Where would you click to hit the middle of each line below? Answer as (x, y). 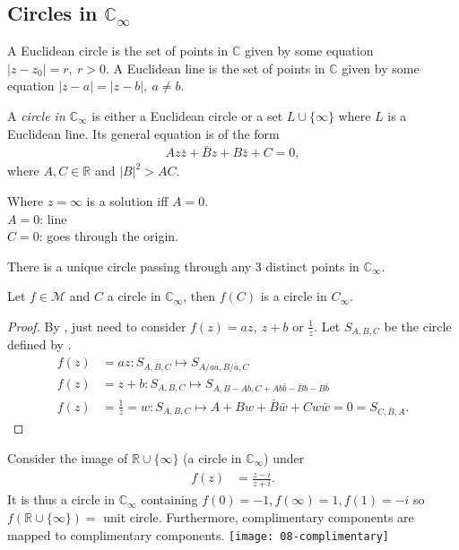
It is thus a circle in (61, 499)
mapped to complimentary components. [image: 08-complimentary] (199, 534)
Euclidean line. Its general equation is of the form (143, 133)
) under (284, 457)
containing (169, 499)
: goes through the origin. (109, 236)
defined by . (39, 344)
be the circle (418, 326)
